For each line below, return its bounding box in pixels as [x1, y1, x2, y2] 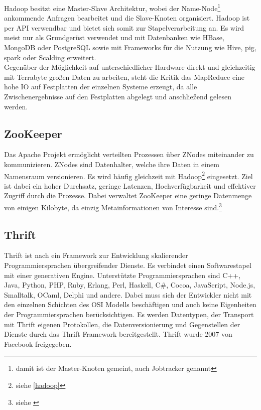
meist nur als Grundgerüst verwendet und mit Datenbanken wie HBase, [4, 32, 224, 43]
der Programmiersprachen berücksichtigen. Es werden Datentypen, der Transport [4, 309, 254, 320]
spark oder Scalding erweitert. [4, 52, 96, 62]
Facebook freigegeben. [4, 338, 72, 349]
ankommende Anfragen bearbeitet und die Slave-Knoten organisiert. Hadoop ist [4, 13, 250, 23]
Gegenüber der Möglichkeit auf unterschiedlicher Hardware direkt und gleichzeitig [4, 62, 255, 72]
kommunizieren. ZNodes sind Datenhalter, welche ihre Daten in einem [4, 159, 219, 169]
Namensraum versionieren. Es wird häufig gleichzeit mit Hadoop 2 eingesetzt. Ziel [4, 169, 253, 181]
